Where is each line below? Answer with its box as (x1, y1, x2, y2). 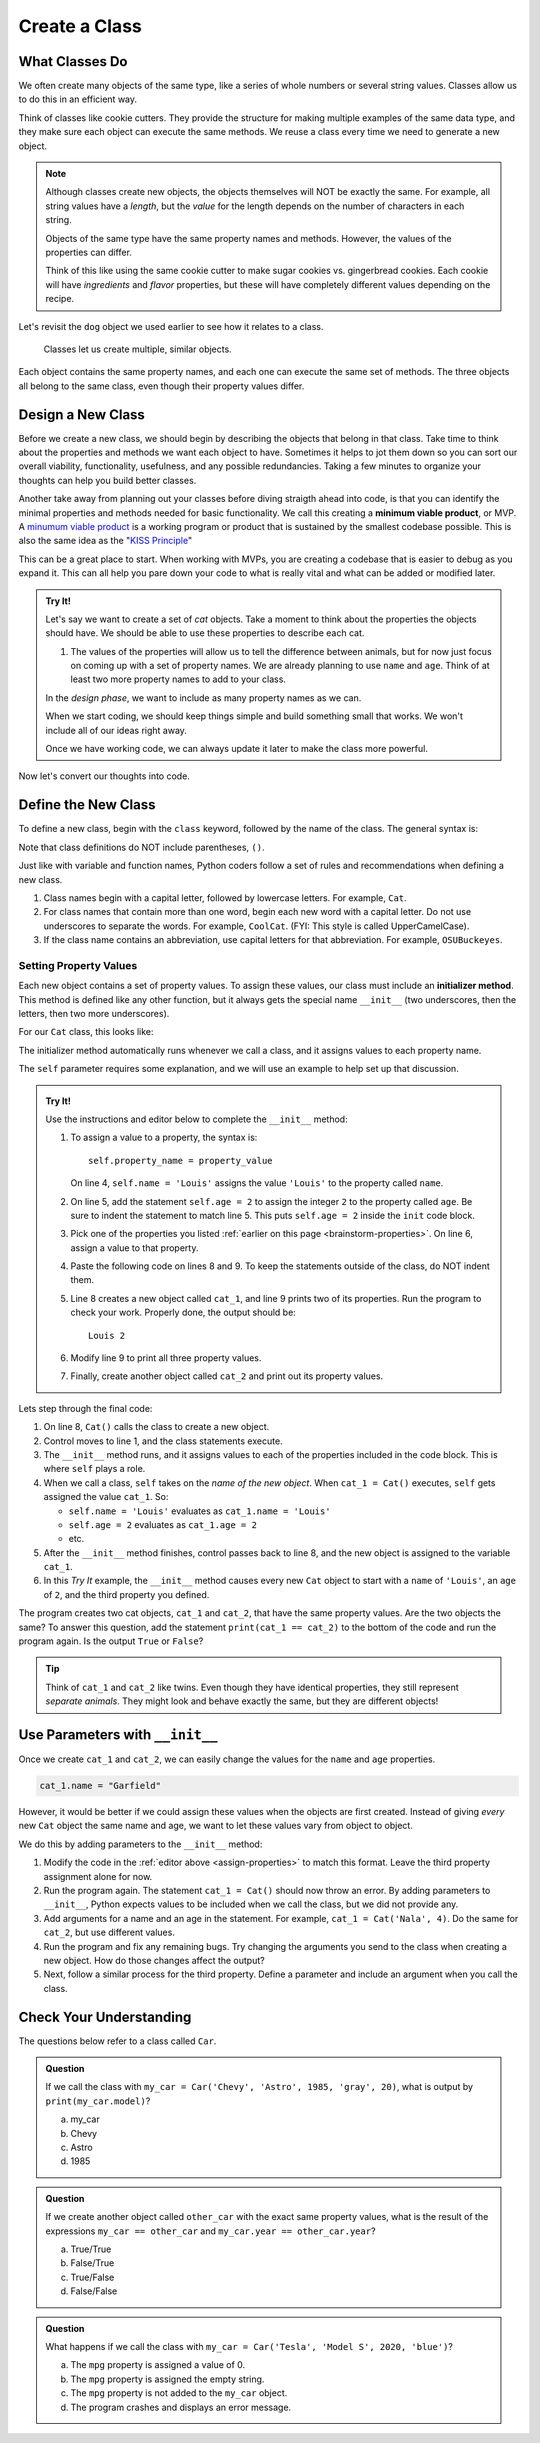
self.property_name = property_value (88, 1155, 274, 1166)
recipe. (45, 293, 75, 305)
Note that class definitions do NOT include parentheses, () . (18, 841, 265, 853)
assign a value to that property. (70, 1241, 199, 1254)
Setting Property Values (18, 958, 138, 972)
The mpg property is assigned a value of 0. (70, 2359, 246, 2371)
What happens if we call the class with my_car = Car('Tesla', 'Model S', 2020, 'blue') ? (45, 2340, 454, 2352)
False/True (70, 2257, 115, 2269)
